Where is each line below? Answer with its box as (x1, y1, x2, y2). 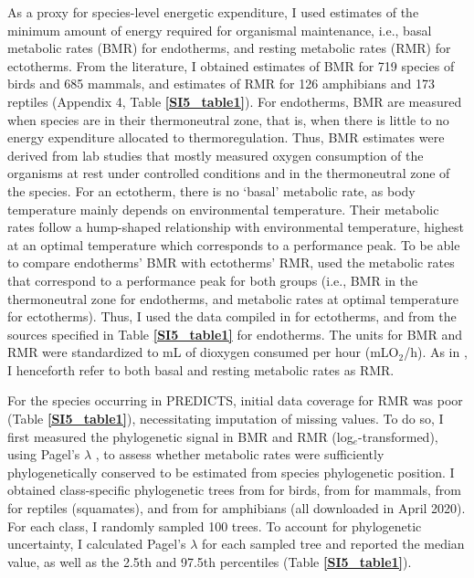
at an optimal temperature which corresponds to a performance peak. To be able (7, 235, 460, 254)
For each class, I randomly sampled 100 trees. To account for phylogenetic (7, 516, 422, 535)
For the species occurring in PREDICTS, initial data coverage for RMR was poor (7, 391, 463, 410)
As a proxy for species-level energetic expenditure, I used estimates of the (7, 3, 419, 21)
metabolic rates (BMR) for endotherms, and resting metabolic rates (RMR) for (7, 38, 451, 58)
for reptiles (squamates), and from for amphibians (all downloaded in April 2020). (7, 499, 466, 518)
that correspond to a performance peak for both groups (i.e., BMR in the (7, 270, 418, 289)
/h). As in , (404, 342, 468, 362)
